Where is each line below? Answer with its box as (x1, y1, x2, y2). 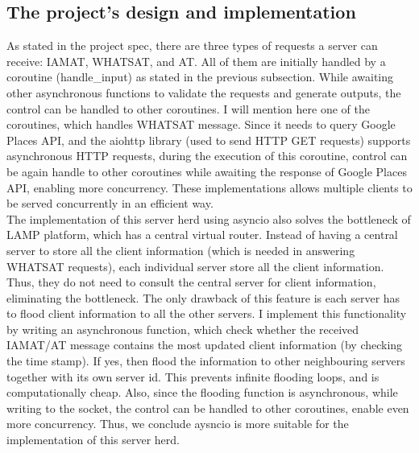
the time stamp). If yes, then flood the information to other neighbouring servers (6, 352, 405, 369)
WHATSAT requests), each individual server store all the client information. (6, 257, 384, 274)
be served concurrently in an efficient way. (6, 195, 214, 212)
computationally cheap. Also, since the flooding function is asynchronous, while (6, 384, 398, 401)
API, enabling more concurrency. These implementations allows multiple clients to (6, 179, 413, 196)
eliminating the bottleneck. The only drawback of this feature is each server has (6, 289, 400, 306)
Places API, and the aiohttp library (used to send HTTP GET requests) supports (6, 131, 411, 148)
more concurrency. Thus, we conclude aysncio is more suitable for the (6, 415, 349, 432)
